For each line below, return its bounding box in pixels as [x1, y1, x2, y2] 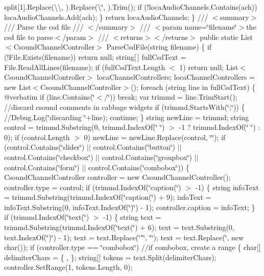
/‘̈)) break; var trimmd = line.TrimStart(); [104, 91, 237, 102]
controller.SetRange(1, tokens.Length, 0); [4, 262, 133, 272]
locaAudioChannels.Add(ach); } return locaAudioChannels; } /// [4, 11, 208, 22]
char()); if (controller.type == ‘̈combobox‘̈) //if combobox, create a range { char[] [4, 242, 261, 252]
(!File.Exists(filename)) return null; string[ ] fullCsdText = [4, 51, 186, 62]
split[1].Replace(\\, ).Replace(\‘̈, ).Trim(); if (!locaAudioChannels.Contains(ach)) [4, 2, 257, 12]
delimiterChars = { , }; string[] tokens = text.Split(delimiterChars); [4, 251, 217, 262]
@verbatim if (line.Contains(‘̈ [4, 91, 95, 102]
